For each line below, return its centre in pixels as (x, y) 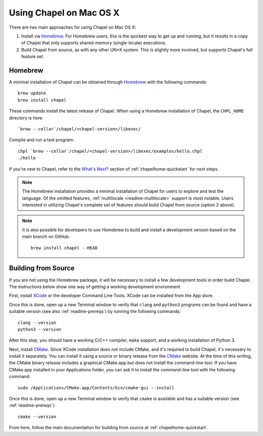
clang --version (37, 323)
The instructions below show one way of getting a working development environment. (95, 287)
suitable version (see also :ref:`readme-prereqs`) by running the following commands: (95, 311)
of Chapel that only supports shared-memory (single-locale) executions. (94, 43)
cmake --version (37, 417)
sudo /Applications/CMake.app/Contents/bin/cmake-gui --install (96, 388)
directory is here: (26, 118)
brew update (32, 93)
